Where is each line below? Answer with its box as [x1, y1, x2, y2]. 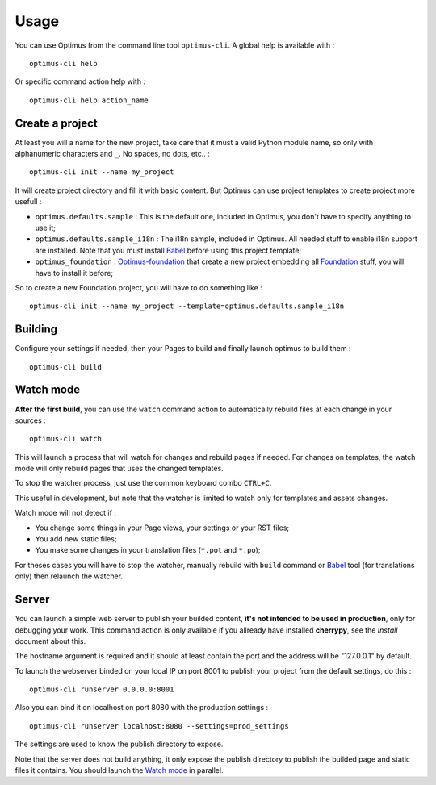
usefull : [15, 197, 42, 207]
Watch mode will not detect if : [15, 508, 117, 518]
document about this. [15, 636, 86, 645]
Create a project [15, 116, 99, 130]
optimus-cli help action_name [29, 95, 149, 105]
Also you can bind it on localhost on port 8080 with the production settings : [15, 703, 269, 712]
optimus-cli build [29, 362, 103, 371]
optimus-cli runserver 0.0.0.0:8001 [29, 685, 174, 694]
